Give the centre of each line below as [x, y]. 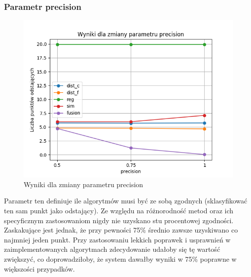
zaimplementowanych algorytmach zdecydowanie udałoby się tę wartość [112, 249]
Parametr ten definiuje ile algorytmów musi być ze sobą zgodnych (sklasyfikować [126, 201]
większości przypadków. [39, 268]
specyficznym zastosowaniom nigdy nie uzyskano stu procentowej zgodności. [119, 220]
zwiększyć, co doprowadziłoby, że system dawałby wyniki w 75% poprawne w [120, 258]
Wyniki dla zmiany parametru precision [84, 184]
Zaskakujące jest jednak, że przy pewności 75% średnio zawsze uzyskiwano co [121, 230]
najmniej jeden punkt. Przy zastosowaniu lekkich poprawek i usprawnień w [117, 239]
